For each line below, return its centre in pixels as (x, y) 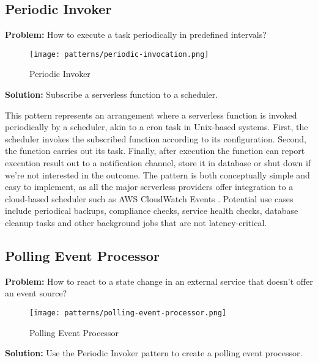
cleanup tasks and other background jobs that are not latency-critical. (136, 222)
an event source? (36, 293)
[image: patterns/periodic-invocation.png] (119, 54)
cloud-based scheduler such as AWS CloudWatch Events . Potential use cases (149, 198)
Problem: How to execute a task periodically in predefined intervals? (136, 35)
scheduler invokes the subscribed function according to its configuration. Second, (156, 138)
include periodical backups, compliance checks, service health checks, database (152, 211)
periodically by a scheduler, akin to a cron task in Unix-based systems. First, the (157, 127)
